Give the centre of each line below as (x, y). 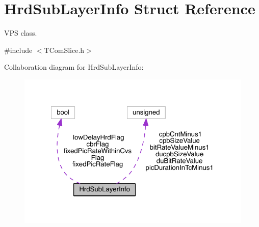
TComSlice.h (64, 50)
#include (18, 50)
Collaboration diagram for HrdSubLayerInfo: (74, 67)
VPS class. (21, 33)
